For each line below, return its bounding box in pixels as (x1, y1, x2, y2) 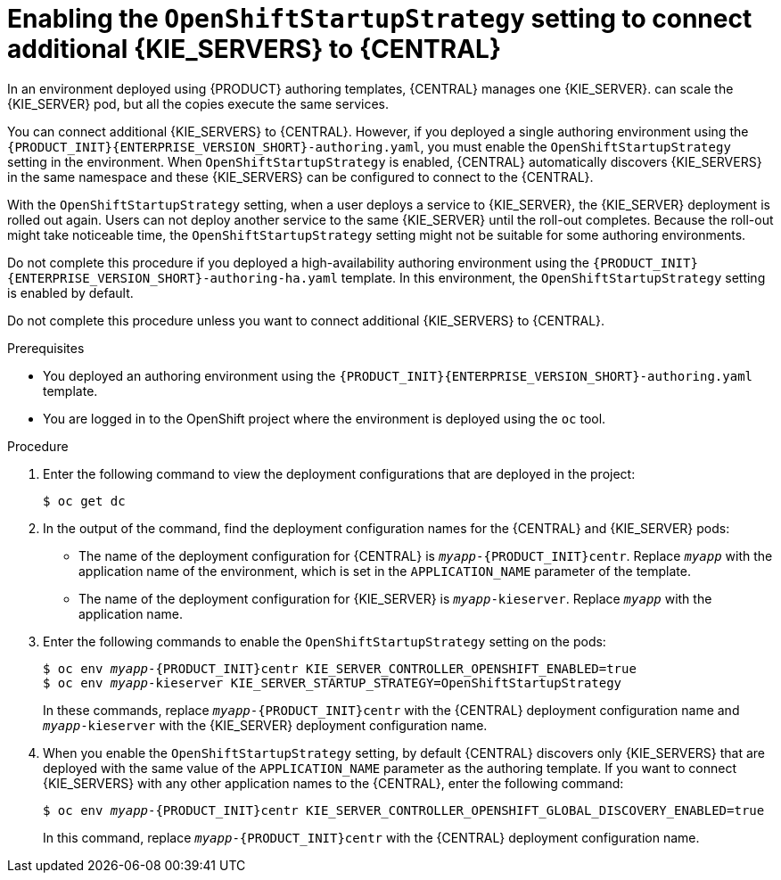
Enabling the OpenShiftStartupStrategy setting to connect (7, 4, 752, 34)
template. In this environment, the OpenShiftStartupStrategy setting (341, 269, 766, 285)
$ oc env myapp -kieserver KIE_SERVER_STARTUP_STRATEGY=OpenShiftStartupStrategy (43, 675, 622, 690)
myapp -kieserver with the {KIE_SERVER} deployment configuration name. (43, 717, 488, 733)
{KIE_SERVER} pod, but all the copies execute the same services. (7, 95, 389, 111)
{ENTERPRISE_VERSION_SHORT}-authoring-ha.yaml (7, 270, 338, 285)
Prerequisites (7, 340, 85, 356)
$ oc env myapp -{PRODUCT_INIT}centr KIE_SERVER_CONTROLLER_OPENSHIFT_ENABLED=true (43, 661, 637, 676)
